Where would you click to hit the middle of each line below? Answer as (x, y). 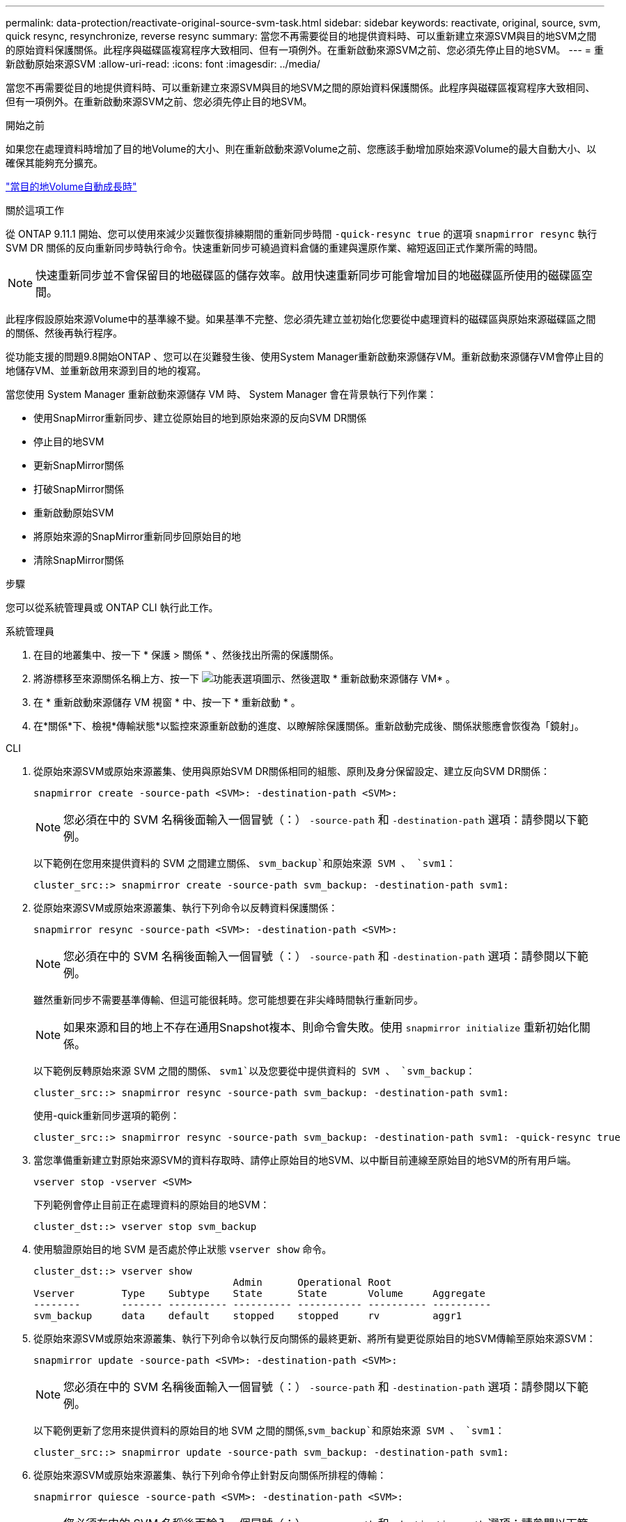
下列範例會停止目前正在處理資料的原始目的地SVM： (152, 1205)
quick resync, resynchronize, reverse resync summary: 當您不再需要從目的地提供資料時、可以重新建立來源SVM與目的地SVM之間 (301, 36)
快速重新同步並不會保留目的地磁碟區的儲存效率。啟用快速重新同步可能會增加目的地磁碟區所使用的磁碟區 (309, 275)
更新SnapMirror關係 (79, 465)
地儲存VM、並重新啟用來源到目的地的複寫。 (106, 370)
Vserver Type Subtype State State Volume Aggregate (260, 1293)
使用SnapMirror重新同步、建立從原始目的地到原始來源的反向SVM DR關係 (200, 418)
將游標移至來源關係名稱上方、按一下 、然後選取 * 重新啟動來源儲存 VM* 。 (245, 678)
